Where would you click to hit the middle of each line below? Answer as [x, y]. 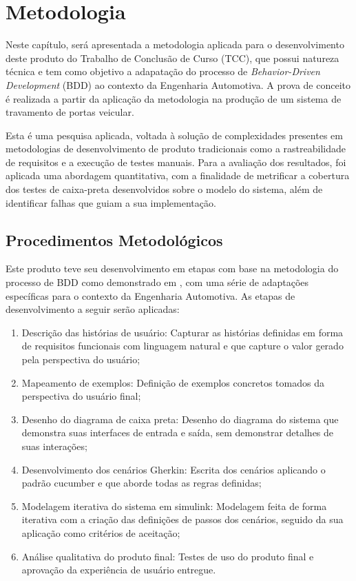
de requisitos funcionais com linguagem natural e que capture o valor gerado [182, 346]
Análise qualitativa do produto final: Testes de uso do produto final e [168, 556]
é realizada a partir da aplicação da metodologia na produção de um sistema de [174, 98]
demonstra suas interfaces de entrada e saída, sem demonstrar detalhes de [178, 432]
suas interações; [54, 446]
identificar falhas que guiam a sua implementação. [111, 202]
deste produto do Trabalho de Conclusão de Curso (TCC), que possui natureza [172, 58]
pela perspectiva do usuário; [81, 359]
